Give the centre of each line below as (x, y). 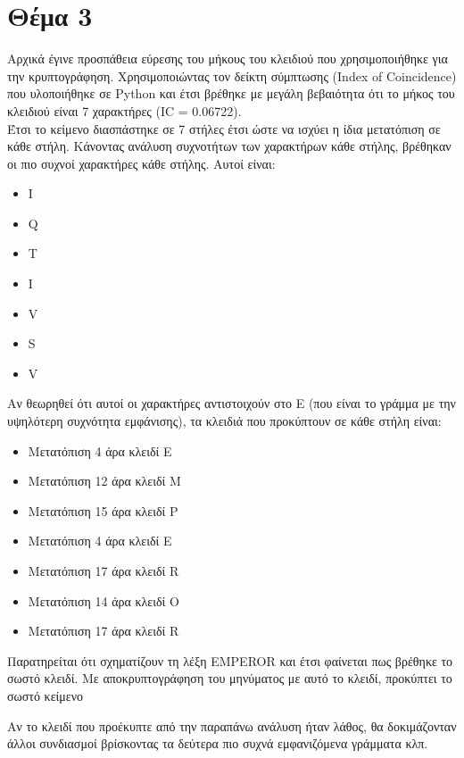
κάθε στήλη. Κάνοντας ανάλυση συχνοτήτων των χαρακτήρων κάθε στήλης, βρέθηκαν (229, 146)
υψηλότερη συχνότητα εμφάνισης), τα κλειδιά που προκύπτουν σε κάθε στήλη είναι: (224, 421)
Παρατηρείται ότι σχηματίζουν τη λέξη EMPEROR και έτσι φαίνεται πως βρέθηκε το (230, 660)
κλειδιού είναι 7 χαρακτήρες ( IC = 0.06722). (124, 110)
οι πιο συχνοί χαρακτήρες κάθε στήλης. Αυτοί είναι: (141, 163)
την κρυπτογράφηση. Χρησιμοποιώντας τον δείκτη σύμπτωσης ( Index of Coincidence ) (232, 75)
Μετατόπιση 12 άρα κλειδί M (104, 481)
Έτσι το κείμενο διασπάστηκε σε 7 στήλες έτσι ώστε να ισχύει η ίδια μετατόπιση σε (224, 128)
